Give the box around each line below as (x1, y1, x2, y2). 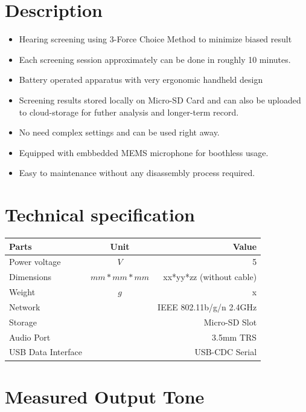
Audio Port (9, 330, 51, 343)
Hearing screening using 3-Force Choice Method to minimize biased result (19, 33, 292, 45)
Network (9, 300, 40, 313)
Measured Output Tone (5, 384, 205, 408)
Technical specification (5, 202, 196, 227)
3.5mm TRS (212, 330, 257, 343)
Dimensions (9, 270, 51, 283)
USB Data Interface (9, 345, 82, 358)
